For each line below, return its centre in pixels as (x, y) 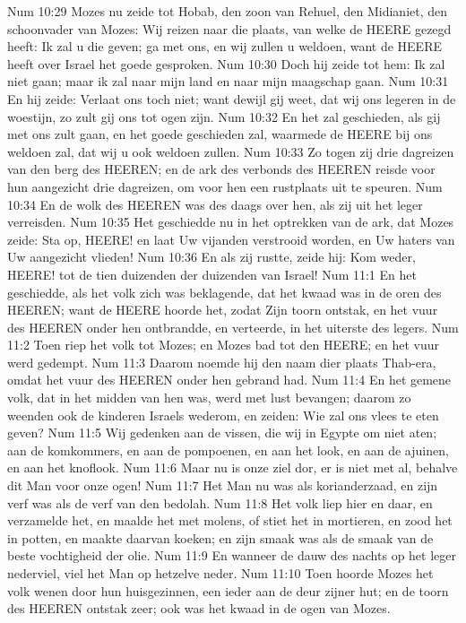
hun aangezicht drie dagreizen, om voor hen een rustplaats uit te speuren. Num (225, 186)
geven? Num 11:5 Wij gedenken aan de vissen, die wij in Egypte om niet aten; (222, 433)
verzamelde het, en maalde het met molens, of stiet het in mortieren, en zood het (230, 520)
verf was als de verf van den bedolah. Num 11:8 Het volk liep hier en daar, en (220, 502)
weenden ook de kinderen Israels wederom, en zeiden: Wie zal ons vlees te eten (223, 415)
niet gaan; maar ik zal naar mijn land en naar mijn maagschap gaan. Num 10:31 (228, 81)
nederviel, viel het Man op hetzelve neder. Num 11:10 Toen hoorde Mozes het (220, 573)
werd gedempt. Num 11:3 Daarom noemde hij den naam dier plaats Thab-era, (222, 362)
